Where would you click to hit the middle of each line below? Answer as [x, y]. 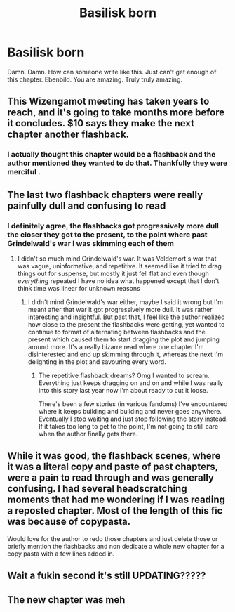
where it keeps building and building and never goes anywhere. [130, 411]
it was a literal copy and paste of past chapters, [113, 467]
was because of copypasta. [69, 522]
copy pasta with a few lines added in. [61, 554]
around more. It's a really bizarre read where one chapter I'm [116, 346]
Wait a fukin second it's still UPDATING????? [107, 576]
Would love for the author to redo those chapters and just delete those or [113, 538]
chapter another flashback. [68, 135]
